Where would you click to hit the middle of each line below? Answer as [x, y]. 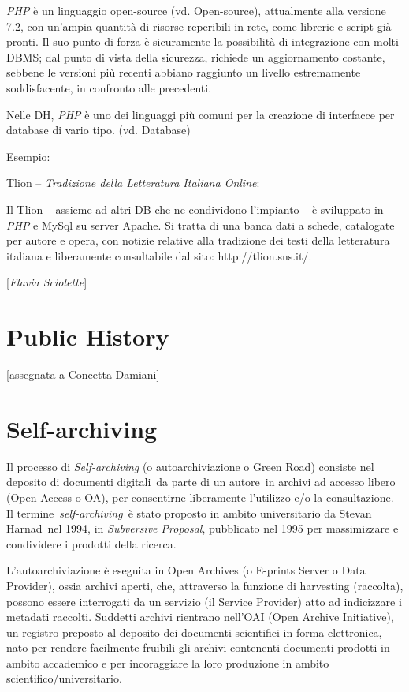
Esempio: [28, 156]
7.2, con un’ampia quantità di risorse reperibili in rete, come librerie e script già [199, 26]
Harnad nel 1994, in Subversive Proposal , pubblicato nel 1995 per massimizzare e [203, 528]
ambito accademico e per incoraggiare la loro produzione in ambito [168, 662]
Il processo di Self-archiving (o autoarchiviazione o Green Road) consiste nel [190, 466]
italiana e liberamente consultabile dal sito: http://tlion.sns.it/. [159, 255]
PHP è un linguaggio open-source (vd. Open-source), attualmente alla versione [196, 10]
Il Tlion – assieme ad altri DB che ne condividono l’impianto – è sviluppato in [195, 209]
